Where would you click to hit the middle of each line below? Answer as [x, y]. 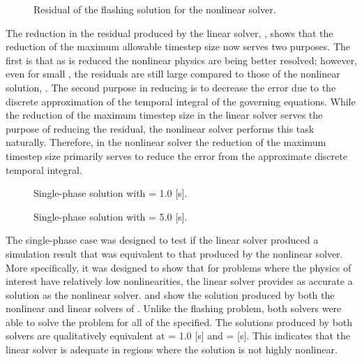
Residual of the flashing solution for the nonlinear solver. [155, 9]
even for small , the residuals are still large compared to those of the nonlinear [173, 74]
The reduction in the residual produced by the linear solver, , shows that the [169, 32]
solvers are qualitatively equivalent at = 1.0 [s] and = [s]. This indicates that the [178, 336]
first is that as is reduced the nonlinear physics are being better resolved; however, [182, 60]
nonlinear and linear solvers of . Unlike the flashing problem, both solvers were [174, 308]
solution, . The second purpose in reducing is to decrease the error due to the [171, 87]
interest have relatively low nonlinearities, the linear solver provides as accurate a [179, 281]
